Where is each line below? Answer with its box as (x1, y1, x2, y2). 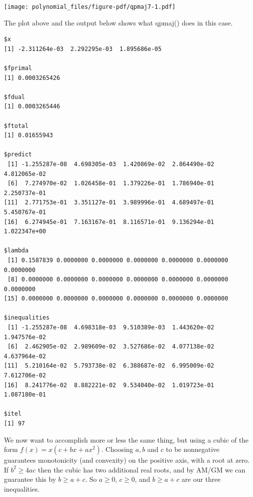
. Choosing (101, 444, 134, 454)
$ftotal (4, 122, 29, 129)
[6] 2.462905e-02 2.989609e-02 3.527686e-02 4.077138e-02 (7, 343, 214, 350)
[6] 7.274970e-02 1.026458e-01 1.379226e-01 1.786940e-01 (7, 180, 214, 187)
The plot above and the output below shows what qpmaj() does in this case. (4, 17, 233, 27)
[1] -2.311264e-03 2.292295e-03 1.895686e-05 (4, 45, 162, 52)
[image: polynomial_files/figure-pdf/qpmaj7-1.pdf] (4, 3, 176, 10)
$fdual (4, 93, 25, 100)
